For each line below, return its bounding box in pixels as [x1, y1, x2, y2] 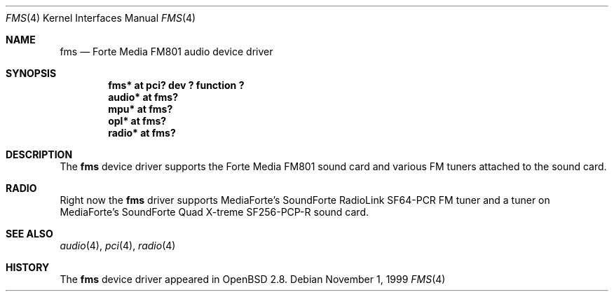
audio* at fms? [108, 91, 178, 103]
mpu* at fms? [108, 103, 173, 115]
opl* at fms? [108, 115, 167, 127]
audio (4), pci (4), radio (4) [60, 240, 176, 251]
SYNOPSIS [6, 67, 57, 79]
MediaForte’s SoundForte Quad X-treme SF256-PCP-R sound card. [60, 206, 369, 218]
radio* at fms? [108, 127, 176, 139]
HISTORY [6, 261, 50, 273]
